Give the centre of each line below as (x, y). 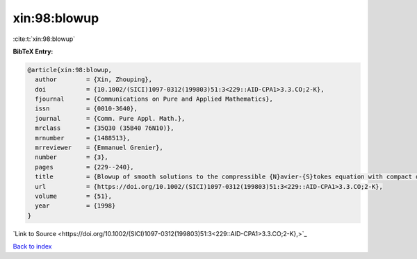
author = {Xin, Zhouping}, (94, 80)
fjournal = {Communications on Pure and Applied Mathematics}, (154, 99)
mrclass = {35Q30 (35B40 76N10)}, (105, 128)
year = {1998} (75, 206)
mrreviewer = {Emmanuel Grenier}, (99, 148)
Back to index (32, 247)
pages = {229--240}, (85, 167)
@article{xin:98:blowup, (70, 70)
